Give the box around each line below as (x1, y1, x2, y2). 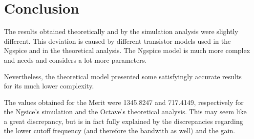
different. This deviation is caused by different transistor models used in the (4, 35, 231, 46)
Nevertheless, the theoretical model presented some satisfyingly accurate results (4, 71, 242, 81)
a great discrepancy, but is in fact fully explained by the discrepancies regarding (4, 116, 243, 126)
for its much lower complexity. (4, 81, 94, 91)
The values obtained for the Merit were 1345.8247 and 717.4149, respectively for (4, 97, 244, 107)
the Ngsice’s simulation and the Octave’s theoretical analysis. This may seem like (4, 106, 247, 117)
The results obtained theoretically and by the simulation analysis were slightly (4, 26, 238, 36)
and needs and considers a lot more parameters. (4, 54, 147, 65)
